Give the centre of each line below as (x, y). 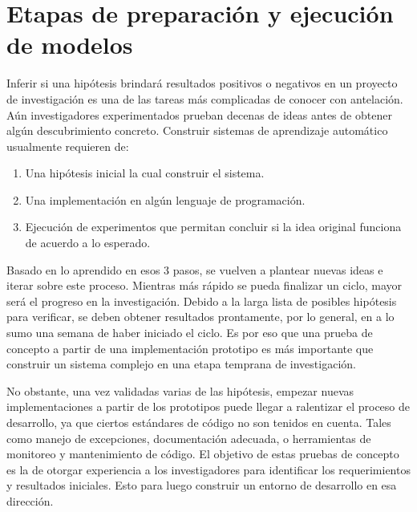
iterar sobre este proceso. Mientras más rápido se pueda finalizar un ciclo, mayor (204, 285)
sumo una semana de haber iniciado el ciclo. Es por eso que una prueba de (190, 333)
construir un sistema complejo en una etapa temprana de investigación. (181, 364)
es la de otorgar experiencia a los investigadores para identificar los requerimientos (208, 469)
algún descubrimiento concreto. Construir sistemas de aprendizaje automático (197, 130)
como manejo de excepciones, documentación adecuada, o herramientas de (189, 438)
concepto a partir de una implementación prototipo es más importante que (190, 348)
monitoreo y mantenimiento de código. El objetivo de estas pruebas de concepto (203, 454)
